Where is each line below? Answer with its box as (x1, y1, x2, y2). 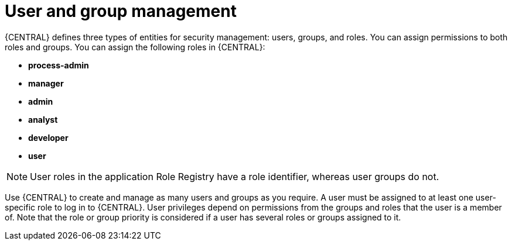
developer (28, 132, 69, 143)
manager (28, 78, 64, 88)
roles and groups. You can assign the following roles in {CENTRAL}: (5, 42, 265, 52)
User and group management (5, 1, 237, 21)
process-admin (28, 60, 89, 70)
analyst (28, 114, 58, 125)
